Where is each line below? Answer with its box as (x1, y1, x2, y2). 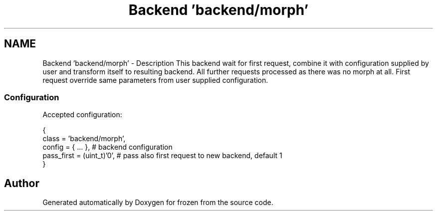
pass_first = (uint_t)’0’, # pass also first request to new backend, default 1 (42, 151, 282, 160)
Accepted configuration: (42, 110, 122, 119)
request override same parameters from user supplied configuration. (42, 75, 268, 84)
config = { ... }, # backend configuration (42, 143, 173, 152)
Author (4, 177, 39, 190)
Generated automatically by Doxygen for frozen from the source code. (42, 198, 273, 207)
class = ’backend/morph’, (42, 134, 126, 143)
